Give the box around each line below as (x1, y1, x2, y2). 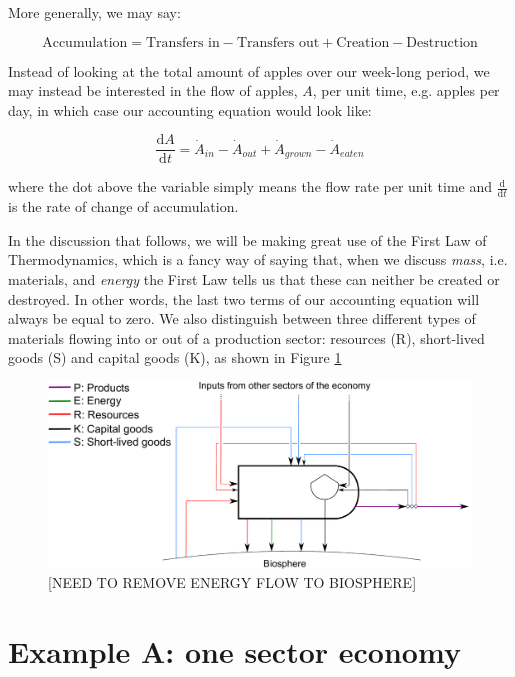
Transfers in (146, 35, 220, 50)
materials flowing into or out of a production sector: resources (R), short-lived (8, 327, 485, 348)
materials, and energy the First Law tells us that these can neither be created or (8, 269, 500, 290)
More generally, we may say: (8, 2, 181, 22)
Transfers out (236, 35, 320, 50)
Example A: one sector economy (8, 631, 461, 672)
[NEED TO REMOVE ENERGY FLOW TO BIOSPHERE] (48, 572, 417, 593)
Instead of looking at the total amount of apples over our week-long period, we (8, 60, 490, 81)
